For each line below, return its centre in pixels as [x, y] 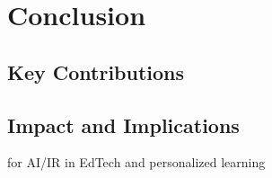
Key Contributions [96, 71]
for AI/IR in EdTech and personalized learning [136, 162]
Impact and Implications [123, 125]
